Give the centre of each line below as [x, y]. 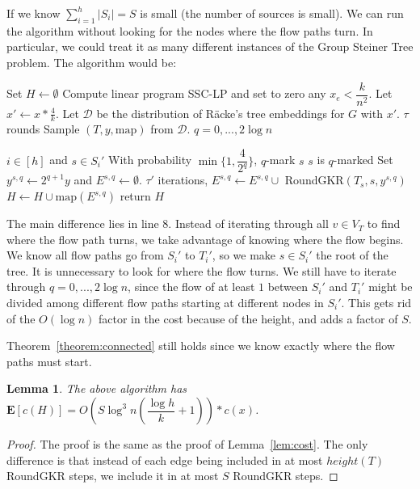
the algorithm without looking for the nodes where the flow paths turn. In [190, 30]
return [135, 196]
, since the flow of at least [191, 287]
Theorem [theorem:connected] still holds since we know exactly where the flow [201, 346]
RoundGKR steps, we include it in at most [113, 476]
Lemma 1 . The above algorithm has [97, 388]
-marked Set [363, 160]
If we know [34, 13]
